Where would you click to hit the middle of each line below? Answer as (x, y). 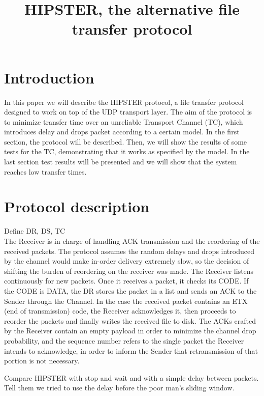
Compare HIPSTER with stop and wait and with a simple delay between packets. (131, 377)
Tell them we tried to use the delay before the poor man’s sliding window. (119, 388)
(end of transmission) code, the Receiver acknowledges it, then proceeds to (120, 311)
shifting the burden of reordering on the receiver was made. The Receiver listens (129, 271)
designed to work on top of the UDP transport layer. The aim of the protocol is (128, 112)
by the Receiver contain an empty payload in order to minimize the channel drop (130, 331)
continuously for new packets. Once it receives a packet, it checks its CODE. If (126, 281)
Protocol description (77, 206)
